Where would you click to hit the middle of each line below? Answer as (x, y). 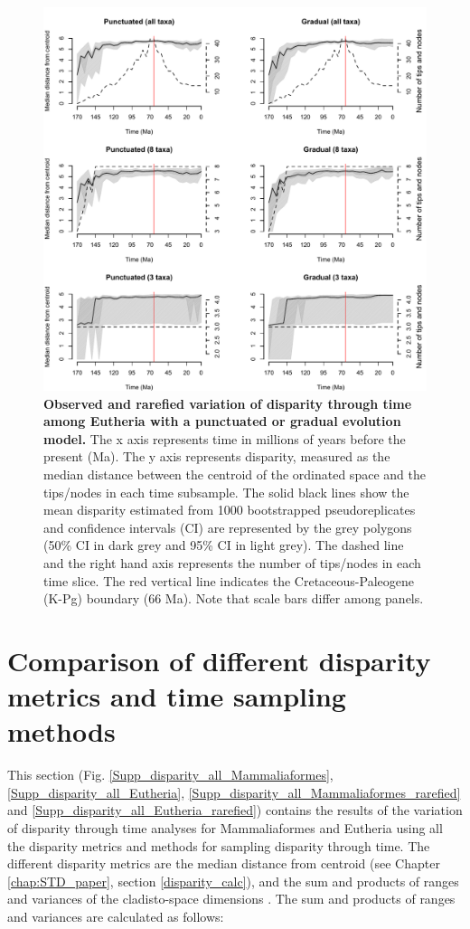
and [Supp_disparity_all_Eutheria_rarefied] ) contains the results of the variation (235, 810)
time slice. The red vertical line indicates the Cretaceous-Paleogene (229, 580)
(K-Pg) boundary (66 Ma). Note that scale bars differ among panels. (234, 598)
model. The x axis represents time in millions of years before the (225, 438)
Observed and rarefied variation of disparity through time (228, 403)
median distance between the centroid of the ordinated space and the (235, 474)
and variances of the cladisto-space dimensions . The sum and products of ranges (231, 899)
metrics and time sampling (177, 696)
